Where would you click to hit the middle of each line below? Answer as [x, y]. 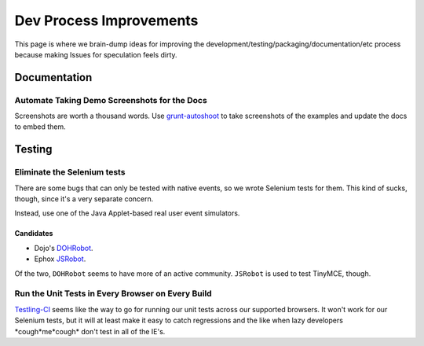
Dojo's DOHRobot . [64, 248]
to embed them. [40, 127]
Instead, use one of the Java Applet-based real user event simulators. [127, 213]
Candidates [34, 234]
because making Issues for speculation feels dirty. [96, 54]
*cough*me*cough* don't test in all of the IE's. [90, 331]
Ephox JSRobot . [60, 259]
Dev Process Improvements [106, 20]
